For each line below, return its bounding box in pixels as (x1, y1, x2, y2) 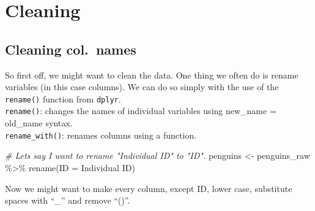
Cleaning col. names (5, 39, 136, 58)
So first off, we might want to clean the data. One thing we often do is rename (5, 68, 298, 81)
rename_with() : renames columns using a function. (5, 128, 197, 141)
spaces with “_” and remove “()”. (5, 194, 130, 207)
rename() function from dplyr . (5, 92, 121, 105)
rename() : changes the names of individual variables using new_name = (5, 104, 276, 117)
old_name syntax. (5, 117, 73, 129)
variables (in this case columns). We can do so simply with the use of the (5, 80, 279, 93)
